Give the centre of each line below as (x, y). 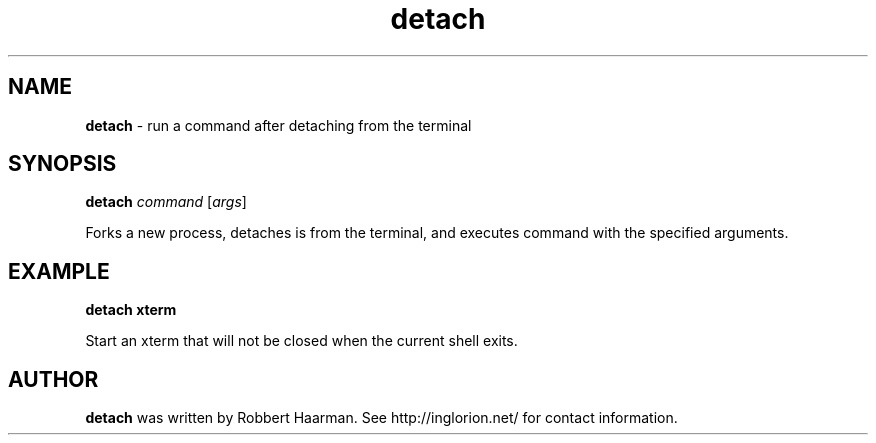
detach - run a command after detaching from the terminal (278, 125)
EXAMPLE (59, 271)
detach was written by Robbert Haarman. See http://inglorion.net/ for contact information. (381, 418)
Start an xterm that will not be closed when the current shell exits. (301, 341)
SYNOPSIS (62, 164)
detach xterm (131, 310)
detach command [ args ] (166, 202)
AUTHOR (53, 379)
